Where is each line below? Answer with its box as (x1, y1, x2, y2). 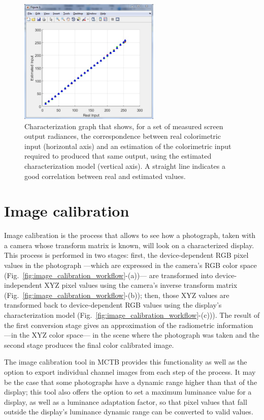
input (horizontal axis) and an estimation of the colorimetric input (24, 140, 232, 151)
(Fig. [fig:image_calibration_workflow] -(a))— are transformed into (4, 269, 213, 280)
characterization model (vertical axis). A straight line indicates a (24, 160, 225, 171)
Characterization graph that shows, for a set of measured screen (24, 121, 223, 131)
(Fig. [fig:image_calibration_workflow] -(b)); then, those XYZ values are (4, 289, 229, 300)
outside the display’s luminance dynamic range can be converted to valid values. (4, 406, 253, 417)
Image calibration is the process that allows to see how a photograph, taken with (4, 230, 256, 241)
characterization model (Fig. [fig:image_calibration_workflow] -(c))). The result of (4, 310, 260, 320)
